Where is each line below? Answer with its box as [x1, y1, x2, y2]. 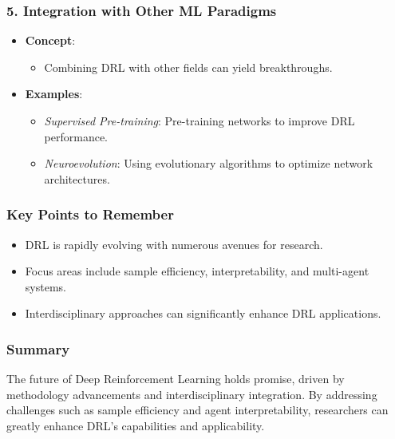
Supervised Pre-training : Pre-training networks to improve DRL [44, 113, 355, 129]
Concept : [25, 32, 76, 49]
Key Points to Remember [6, 204, 174, 224]
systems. [25, 278, 66, 295]
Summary [6, 338, 70, 358]
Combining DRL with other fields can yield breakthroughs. [44, 58, 333, 75]
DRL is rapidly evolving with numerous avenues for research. [25, 235, 323, 252]
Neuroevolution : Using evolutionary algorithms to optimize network [44, 155, 373, 172]
